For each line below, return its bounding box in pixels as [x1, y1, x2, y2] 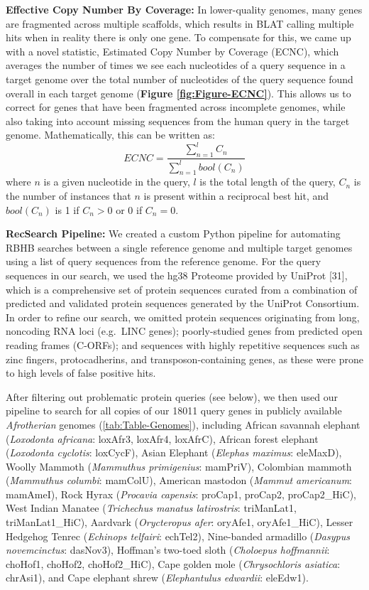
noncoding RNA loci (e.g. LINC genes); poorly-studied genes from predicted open [6, 323, 363, 338]
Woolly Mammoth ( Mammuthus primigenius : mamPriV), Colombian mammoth [6, 458, 352, 473]
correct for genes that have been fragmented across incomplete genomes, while [6, 100, 346, 114]
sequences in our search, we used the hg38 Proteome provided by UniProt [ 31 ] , [6, 267, 348, 282]
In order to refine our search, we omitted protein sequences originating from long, [6, 309, 360, 324]
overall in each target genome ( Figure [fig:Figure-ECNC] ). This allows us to [6, 85, 351, 100]
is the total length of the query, [199, 174, 336, 189]
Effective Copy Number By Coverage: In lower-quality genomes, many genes [6, 2, 363, 16]
